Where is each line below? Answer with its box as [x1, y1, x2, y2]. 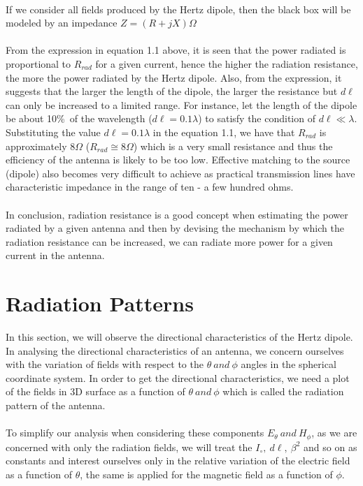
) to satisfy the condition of [198, 111, 315, 126]
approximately [6, 138, 67, 153]
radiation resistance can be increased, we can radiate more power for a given [6, 234, 333, 249]
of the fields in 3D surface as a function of [6, 384, 185, 399]
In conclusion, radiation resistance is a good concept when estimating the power [6, 207, 348, 221]
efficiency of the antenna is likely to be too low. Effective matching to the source [6, 152, 350, 167]
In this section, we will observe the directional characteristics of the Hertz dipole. [6, 330, 353, 344]
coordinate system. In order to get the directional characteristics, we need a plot [6, 370, 350, 385]
